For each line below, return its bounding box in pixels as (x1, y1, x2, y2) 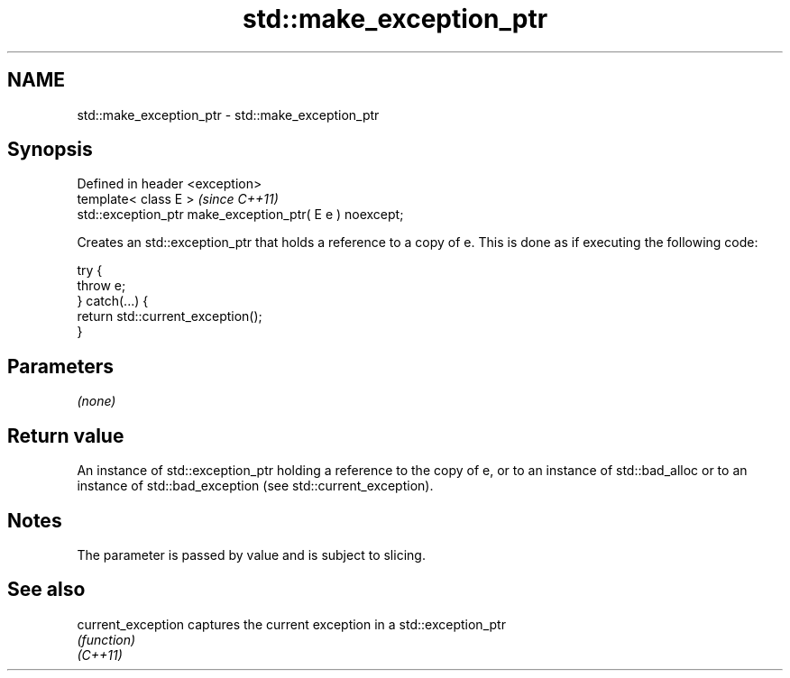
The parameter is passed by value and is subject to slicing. (77, 546, 426, 563)
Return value (7, 424, 124, 447)
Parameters (7, 354, 114, 378)
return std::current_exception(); (77, 308, 262, 325)
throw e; (77, 278, 126, 294)
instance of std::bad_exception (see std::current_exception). (77, 478, 434, 494)
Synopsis (7, 138, 93, 161)
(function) (77, 631, 136, 647)
